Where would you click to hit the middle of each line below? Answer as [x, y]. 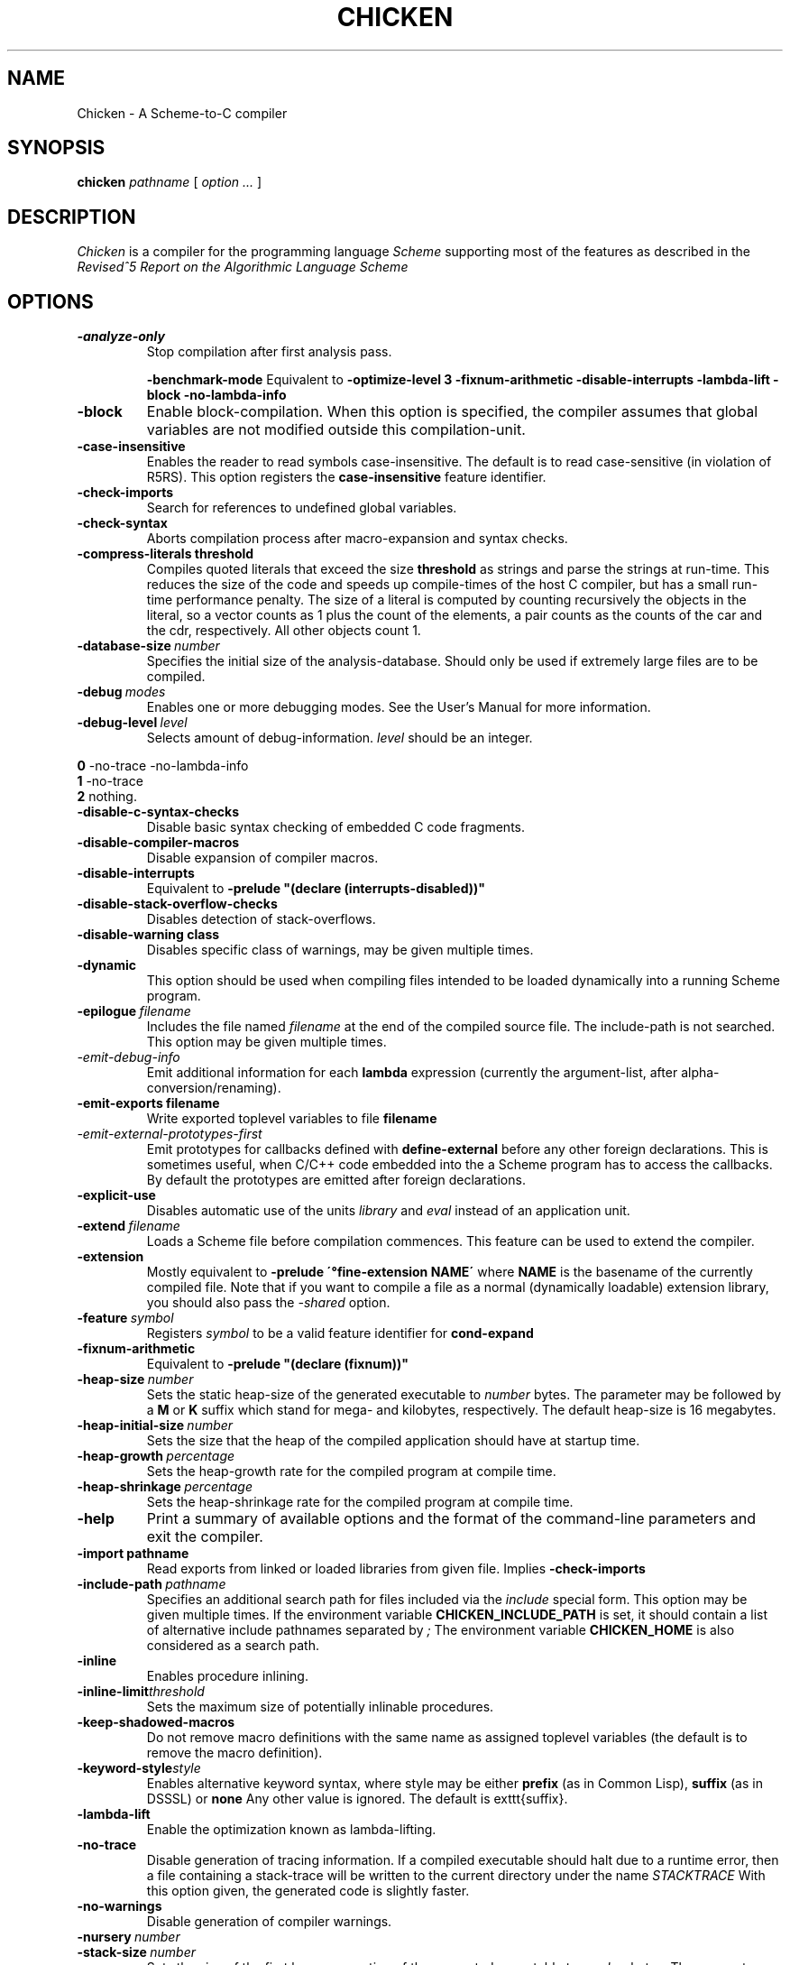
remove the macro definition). [234, 1753]
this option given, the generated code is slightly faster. [308, 1891]
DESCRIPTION [72, 217]
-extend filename [129, 1226]
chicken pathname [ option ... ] [170, 182]
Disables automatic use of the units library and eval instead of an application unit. [388, 1211]
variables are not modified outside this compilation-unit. [336, 430]
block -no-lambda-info [216, 395]
